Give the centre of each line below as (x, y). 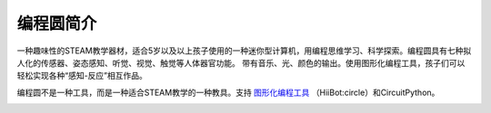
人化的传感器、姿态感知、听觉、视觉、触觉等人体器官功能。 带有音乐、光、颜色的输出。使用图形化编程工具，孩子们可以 (241, 62)
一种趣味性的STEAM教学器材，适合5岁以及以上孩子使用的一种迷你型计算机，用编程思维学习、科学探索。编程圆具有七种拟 (244, 51)
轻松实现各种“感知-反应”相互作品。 (82, 76)
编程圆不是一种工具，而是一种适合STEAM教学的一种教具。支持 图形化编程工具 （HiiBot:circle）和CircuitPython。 (228, 92)
